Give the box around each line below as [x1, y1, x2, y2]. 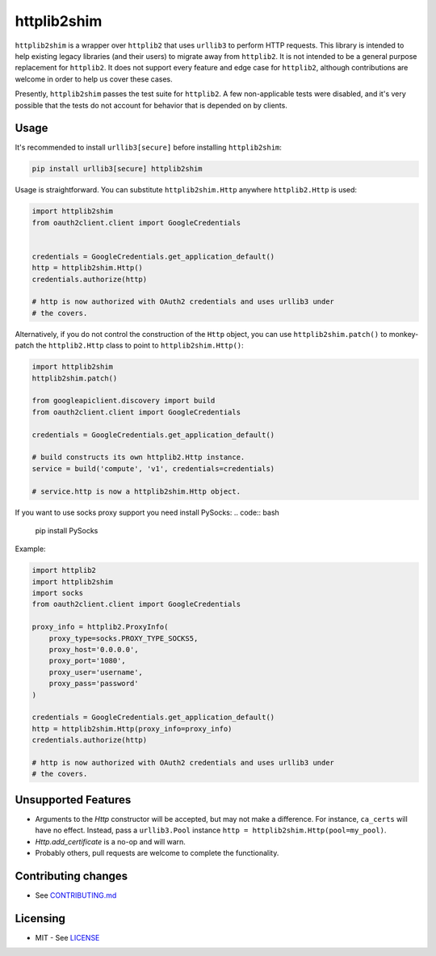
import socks [31, 588, 84, 598]
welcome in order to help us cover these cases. [15, 74, 173, 84]
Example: [15, 544, 46, 554]
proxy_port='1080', [48, 656, 127, 666]
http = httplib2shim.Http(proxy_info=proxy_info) [31, 724, 233, 733]
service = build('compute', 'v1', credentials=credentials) [31, 464, 275, 473]
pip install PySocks [35, 525, 99, 535]
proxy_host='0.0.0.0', [48, 645, 139, 655]
